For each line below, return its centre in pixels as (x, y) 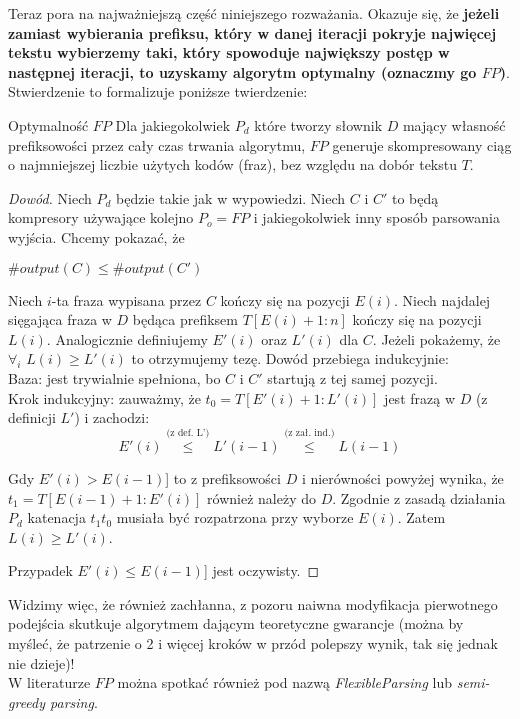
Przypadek (40, 570)
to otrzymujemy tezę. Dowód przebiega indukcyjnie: (290, 358)
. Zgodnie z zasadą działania (419, 497)
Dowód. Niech (50, 197)
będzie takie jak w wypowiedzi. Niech (231, 197)
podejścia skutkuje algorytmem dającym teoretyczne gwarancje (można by (236, 623)
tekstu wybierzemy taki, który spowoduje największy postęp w (229, 52)
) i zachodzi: (112, 417)
